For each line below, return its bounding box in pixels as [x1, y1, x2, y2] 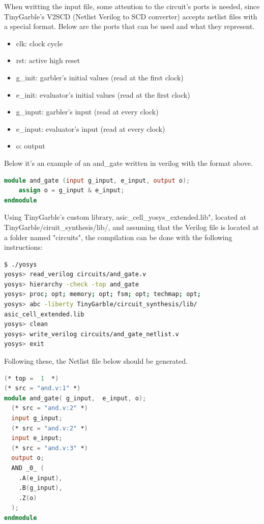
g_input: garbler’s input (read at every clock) [16, 106, 159, 117]
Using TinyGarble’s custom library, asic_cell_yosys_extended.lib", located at [4, 212, 247, 222]
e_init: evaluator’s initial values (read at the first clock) [16, 89, 190, 100]
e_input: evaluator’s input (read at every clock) [16, 123, 165, 134]
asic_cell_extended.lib [4, 310, 84, 318]
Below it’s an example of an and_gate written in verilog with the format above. [4, 157, 253, 168]
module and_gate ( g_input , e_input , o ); [4, 394, 146, 402]
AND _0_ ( [11, 464, 44, 472]
